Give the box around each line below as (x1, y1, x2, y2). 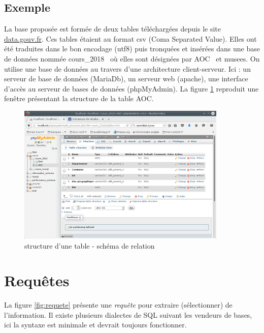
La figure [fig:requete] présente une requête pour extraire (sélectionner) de (4, 299, 233, 310)
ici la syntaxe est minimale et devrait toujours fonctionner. (4, 319, 187, 330)
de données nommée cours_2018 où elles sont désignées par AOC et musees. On (4, 53, 260, 64)
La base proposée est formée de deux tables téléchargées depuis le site (4, 23, 221, 34)
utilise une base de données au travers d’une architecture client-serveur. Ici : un (4, 63, 251, 74)
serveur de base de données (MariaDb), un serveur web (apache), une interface (4, 73, 248, 84)
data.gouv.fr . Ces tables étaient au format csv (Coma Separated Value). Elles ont (4, 33, 257, 44)
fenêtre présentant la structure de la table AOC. (4, 93, 154, 104)
